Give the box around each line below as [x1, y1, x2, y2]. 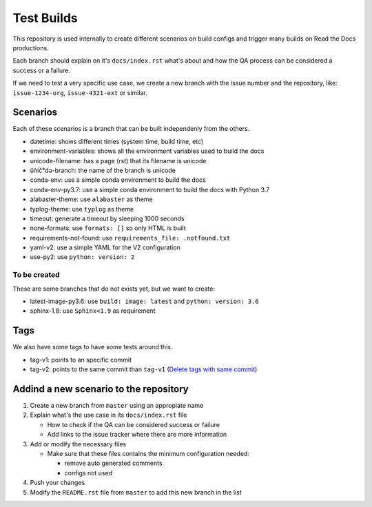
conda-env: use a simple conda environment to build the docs [30, 176, 206, 184]
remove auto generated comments [64, 459, 163, 468]
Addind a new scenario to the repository [12, 383, 189, 395]
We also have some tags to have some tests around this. [12, 343, 173, 351]
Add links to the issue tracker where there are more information [47, 431, 227, 439]
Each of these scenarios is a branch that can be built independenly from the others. [12, 125, 250, 133]
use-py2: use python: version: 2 [30, 253, 135, 261]
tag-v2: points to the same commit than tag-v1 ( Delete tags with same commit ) [30, 365, 258, 373]
